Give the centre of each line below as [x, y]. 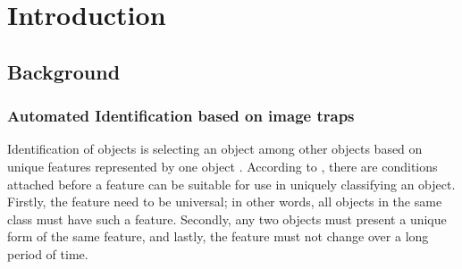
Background [64, 71]
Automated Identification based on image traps [181, 116]
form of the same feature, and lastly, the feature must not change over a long [218, 236]
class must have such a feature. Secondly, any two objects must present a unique [227, 219]
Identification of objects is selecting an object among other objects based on [215, 149]
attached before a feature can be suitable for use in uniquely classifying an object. [231, 184]
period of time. [48, 253]
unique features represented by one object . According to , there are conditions [223, 166]
